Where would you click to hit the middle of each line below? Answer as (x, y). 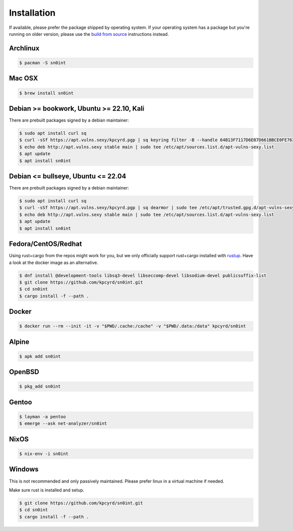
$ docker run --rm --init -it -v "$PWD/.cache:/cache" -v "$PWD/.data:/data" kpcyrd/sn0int (133, 326)
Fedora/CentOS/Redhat (46, 244)
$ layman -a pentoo (42, 417)
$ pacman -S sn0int (42, 63)
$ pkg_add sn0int (40, 386)
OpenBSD (24, 372)
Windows (24, 470)
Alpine (19, 342)
